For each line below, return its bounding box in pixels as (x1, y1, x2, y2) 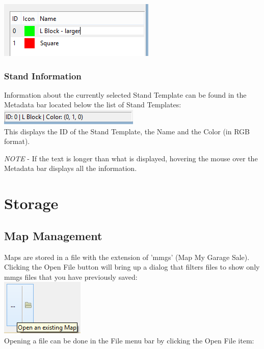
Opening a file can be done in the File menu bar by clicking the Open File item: (4, 335, 254, 345)
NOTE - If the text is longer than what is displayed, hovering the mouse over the (4, 153, 258, 163)
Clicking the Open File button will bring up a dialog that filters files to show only (4, 261, 260, 272)
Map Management (4, 227, 102, 243)
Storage (4, 193, 59, 214)
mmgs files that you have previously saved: (4, 271, 138, 282)
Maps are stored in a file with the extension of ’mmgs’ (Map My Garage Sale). (4, 251, 250, 262)
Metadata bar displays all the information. (4, 163, 137, 173)
